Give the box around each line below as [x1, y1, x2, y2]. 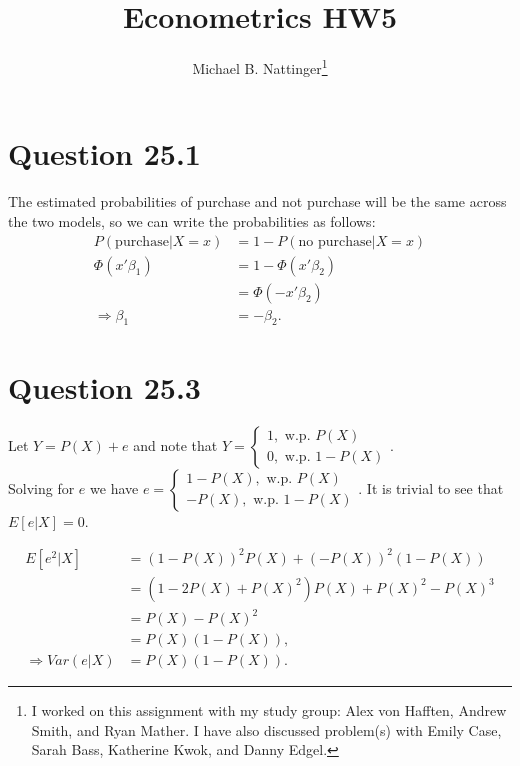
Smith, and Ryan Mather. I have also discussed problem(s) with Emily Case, [31, 719, 502, 740]
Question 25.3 [8, 366, 201, 407]
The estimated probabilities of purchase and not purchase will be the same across [8, 191, 507, 212]
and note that [133, 434, 218, 455]
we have [90, 477, 139, 498]
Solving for [8, 477, 75, 498]
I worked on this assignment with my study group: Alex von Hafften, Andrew [31, 700, 507, 721]
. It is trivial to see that [358, 477, 504, 498]
